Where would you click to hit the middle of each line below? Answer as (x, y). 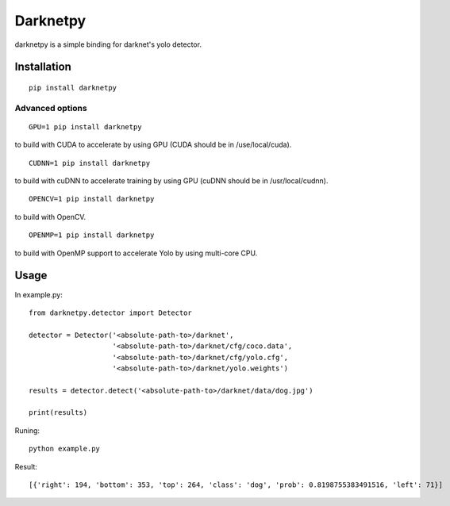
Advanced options (51, 108)
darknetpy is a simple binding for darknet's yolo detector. (108, 44)
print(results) (58, 413)
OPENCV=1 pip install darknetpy (92, 199)
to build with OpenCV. (50, 217)
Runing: (27, 430)
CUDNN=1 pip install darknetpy (90, 163)
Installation (43, 67)
